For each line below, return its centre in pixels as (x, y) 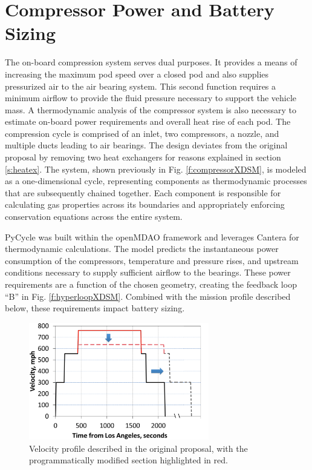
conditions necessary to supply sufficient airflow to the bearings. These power (148, 272)
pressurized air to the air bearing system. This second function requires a (141, 86)
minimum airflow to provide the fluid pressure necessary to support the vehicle (151, 98)
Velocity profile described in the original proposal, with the (138, 448)
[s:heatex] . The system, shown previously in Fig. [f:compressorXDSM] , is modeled (156, 169)
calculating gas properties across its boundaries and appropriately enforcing (145, 204)
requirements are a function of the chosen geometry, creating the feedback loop (151, 284)
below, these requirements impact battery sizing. (95, 308)
